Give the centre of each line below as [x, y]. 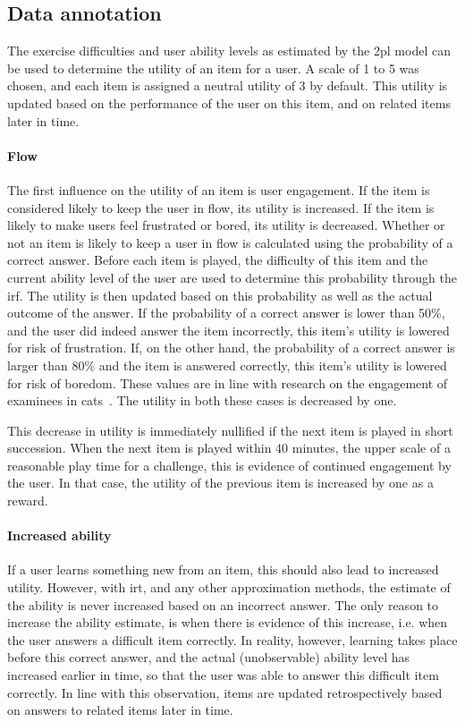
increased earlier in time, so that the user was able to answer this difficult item [223, 675]
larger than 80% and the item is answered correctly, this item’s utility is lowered [227, 365]
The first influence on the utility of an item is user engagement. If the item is [219, 189]
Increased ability [59, 535]
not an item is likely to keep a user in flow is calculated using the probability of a [230, 242]
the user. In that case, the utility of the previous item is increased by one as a [220, 483]
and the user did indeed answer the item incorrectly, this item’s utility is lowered [228, 330]
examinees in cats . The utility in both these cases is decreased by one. [202, 400]
